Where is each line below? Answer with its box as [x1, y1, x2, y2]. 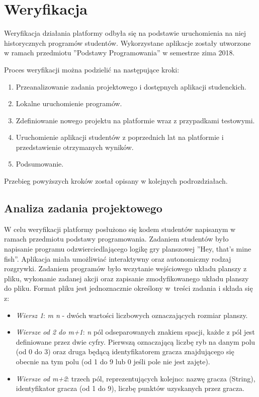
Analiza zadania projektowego [4, 200, 162, 216]
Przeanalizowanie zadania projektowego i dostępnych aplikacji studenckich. [16, 81, 246, 92]
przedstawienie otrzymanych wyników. [16, 141, 134, 152]
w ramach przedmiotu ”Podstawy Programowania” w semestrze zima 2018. [4, 47, 235, 58]
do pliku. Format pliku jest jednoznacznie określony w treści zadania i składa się [4, 283, 253, 293]
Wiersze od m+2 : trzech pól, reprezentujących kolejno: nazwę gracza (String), [16, 373, 255, 383]
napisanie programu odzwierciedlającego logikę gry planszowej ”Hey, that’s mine [4, 244, 251, 254]
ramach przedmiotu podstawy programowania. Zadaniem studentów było [4, 233, 229, 244]
